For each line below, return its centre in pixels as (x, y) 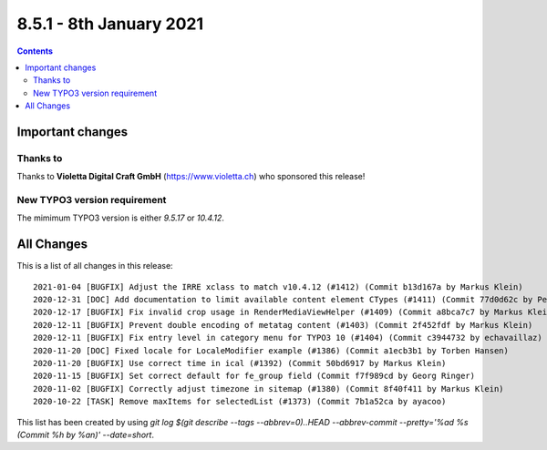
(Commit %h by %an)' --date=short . (86, 435)
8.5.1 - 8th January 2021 (110, 24)
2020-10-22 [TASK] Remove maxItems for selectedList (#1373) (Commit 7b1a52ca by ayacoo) (240, 402)
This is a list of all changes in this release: (95, 266)
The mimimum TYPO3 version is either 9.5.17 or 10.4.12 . (121, 218)
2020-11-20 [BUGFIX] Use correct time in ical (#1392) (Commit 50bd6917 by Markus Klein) (240, 363)
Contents (35, 51)
